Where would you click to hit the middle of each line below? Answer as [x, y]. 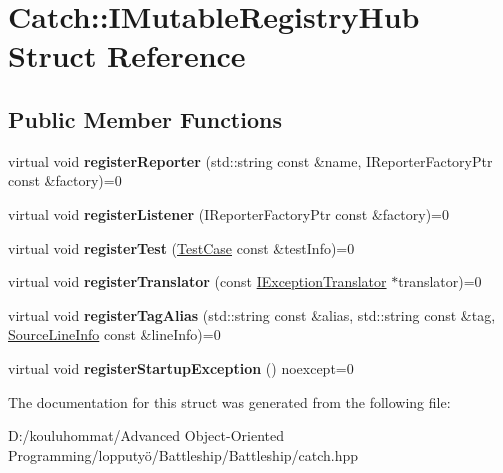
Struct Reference [127, 55]
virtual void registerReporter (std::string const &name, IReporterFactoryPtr [250, 160]
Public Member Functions [145, 118]
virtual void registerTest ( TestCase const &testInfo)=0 [181, 247]
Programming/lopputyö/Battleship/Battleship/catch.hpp [183, 454]
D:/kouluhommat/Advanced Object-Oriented [146, 435]
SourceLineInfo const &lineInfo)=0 [114, 334]
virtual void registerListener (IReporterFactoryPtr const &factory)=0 [228, 213]
